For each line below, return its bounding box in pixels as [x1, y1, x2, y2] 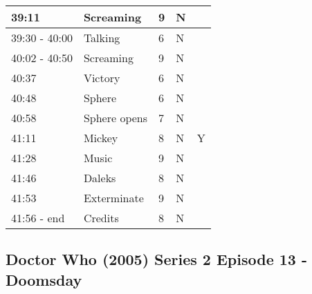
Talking [83, 30, 120, 46]
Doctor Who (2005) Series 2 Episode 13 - [6, 248, 308, 270]
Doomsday [6, 268, 82, 290]
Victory [83, 70, 120, 86]
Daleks [83, 170, 116, 186]
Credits [83, 210, 119, 226]
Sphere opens [83, 110, 148, 126]
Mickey [83, 130, 118, 146]
